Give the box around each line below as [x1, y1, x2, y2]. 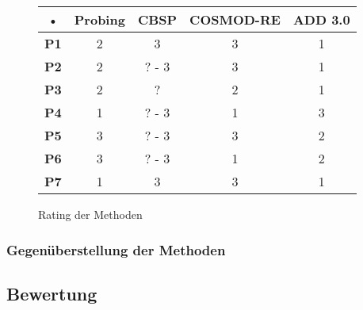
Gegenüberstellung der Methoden [6, 239, 226, 259]
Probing [74, 10, 125, 29]
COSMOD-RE [189, 10, 281, 29]
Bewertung [6, 281, 97, 305]
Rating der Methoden [38, 206, 143, 222]
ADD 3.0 [292, 10, 350, 29]
